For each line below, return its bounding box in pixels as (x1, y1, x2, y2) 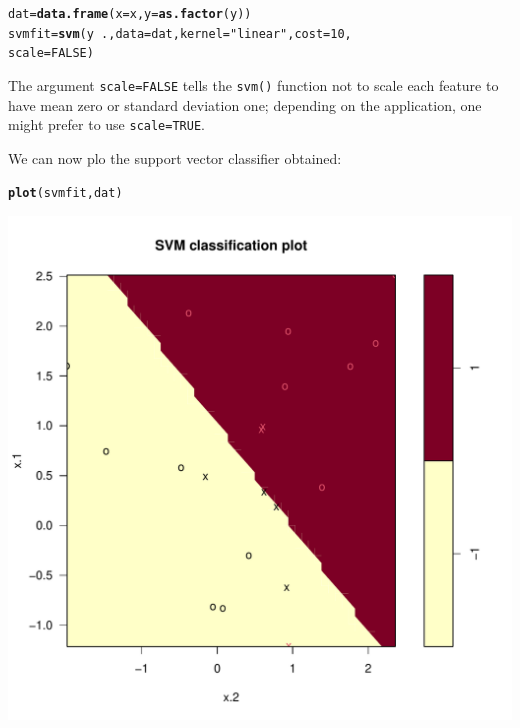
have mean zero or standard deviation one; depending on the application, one (8, 94, 482, 115)
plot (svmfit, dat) (8, 186, 123, 201)
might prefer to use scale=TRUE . (8, 114, 205, 135)
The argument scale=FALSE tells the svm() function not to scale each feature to (8, 74, 499, 95)
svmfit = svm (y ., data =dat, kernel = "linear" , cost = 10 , (8, 26, 352, 41)
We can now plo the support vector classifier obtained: (8, 147, 342, 168)
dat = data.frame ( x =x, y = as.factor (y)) (8, 7, 252, 21)
